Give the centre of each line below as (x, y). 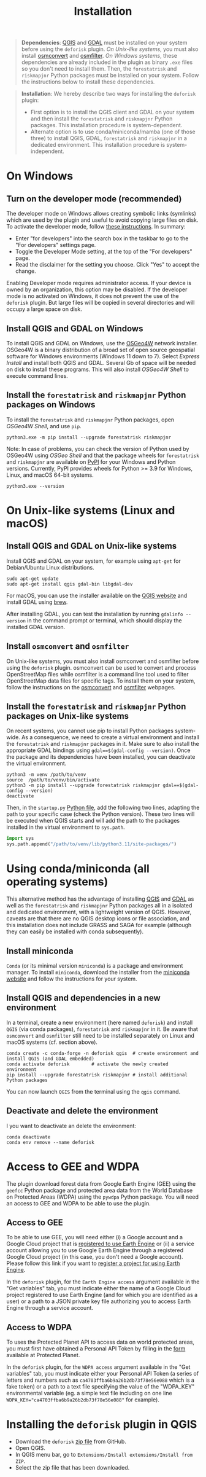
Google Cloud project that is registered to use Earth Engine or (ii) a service (100, 1244)
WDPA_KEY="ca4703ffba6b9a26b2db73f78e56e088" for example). (83, 1400)
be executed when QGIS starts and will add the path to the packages (93, 821)
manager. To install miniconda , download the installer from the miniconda (98, 972)
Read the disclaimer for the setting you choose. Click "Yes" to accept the (107, 265)
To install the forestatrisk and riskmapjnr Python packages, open (90, 420)
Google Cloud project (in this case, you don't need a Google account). (95, 1257)
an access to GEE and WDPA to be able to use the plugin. (79, 1203)
